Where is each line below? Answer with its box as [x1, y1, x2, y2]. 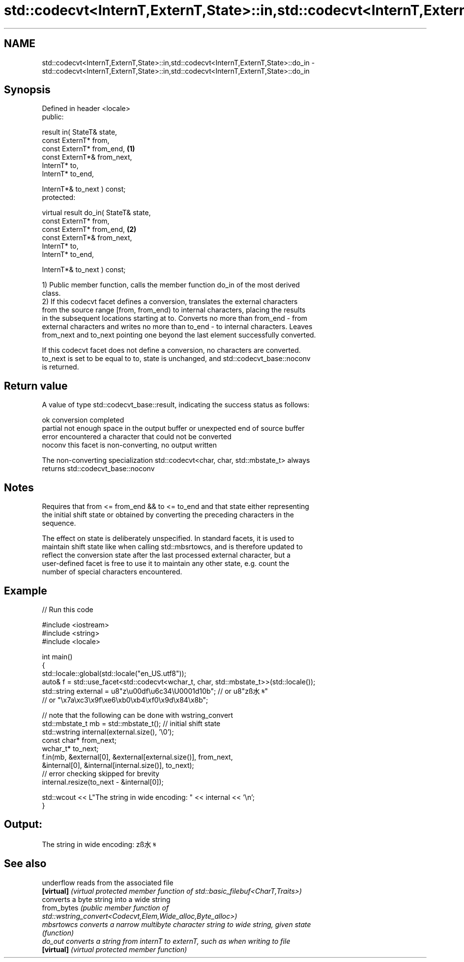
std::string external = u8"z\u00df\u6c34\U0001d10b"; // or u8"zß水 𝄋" [42, 686, 268, 695]
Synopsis [4, 84, 51, 96]
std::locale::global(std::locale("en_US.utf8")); [42, 669, 186, 678]
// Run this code [42, 605, 93, 614]
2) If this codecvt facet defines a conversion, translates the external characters [42, 297, 298, 306]
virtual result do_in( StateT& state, [42, 208, 151, 217]
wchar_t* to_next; [42, 744, 99, 753]
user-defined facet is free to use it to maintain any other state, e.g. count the [42, 559, 290, 568]
